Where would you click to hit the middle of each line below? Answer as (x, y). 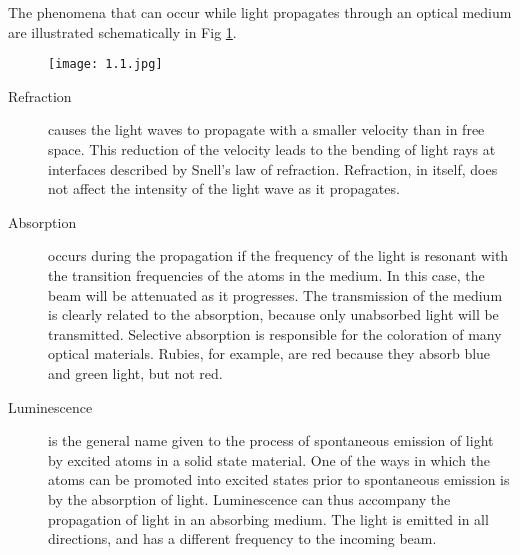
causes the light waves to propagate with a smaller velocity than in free (266, 129)
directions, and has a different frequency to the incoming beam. (242, 538)
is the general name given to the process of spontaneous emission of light (271, 440)
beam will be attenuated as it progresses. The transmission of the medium (275, 294)
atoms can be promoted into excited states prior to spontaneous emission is (279, 479)
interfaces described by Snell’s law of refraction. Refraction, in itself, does (273, 168)
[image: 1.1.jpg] (105, 64)
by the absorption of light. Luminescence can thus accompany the (249, 498)
